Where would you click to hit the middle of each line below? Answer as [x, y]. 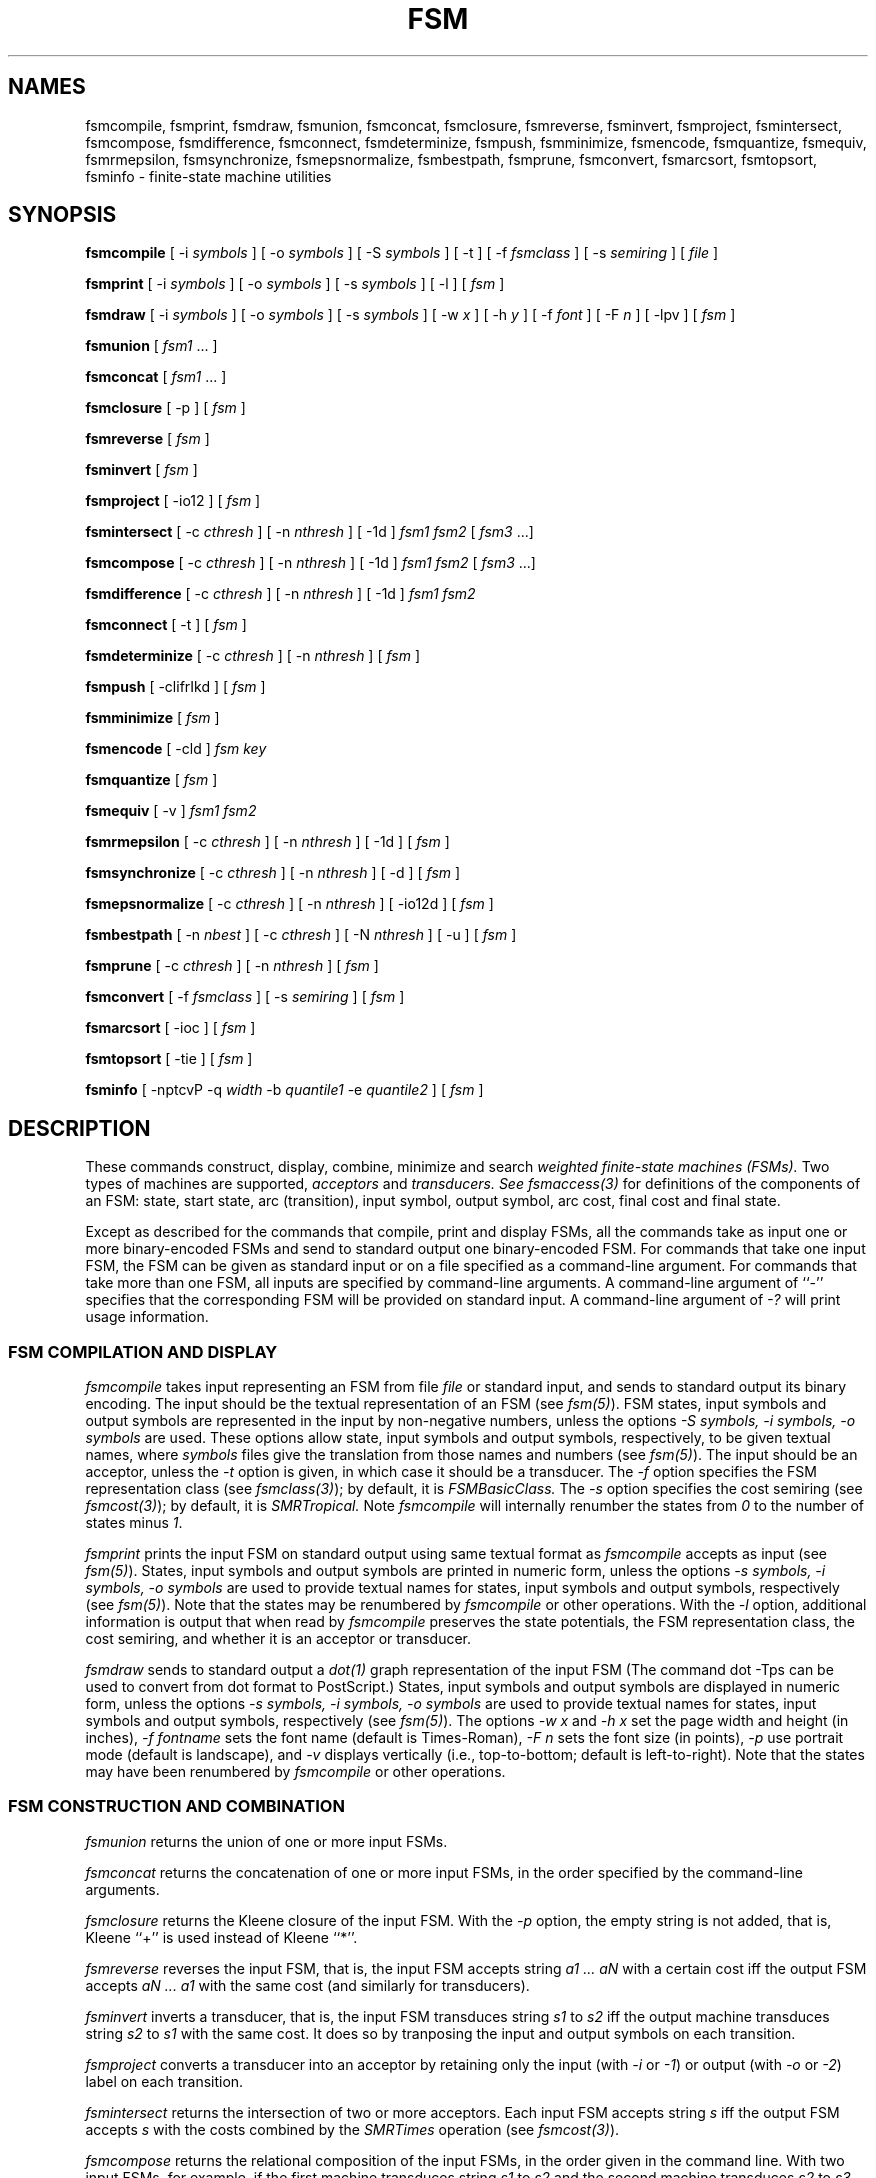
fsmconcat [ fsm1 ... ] [156, 377]
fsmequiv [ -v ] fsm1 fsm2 [171, 811]
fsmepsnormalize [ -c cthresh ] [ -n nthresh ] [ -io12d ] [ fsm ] [289, 904]
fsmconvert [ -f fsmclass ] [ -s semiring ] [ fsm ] [245, 997]
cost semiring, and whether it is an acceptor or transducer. [278, 1639]
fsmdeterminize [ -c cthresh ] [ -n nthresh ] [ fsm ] [253, 656]
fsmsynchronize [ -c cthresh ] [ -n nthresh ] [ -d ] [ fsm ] [273, 873]
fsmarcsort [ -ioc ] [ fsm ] [170, 1028]
